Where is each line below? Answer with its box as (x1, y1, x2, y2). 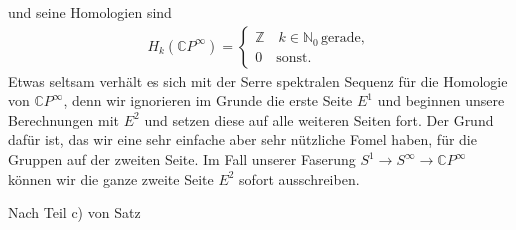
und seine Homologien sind (8, 2, 172, 22)
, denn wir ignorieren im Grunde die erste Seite (63, 90, 353, 111)
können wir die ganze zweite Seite (8, 168, 214, 189)
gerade (321, 31, 361, 46)
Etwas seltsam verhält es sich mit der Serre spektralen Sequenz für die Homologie (8, 70, 508, 91)
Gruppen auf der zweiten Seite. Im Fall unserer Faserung (8, 149, 356, 169)
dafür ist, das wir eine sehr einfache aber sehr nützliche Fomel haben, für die (8, 129, 477, 150)
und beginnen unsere (377, 90, 505, 111)
